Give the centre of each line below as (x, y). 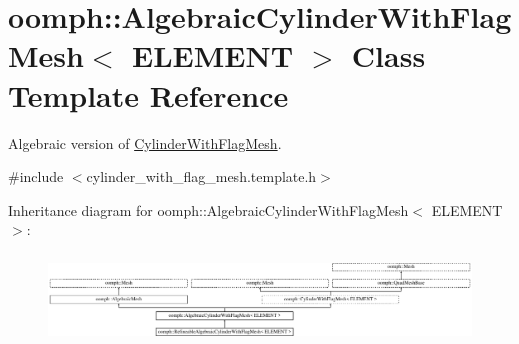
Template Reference (148, 94)
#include (36, 176)
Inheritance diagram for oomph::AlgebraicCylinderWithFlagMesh (208, 209)
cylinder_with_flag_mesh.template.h (201, 176)
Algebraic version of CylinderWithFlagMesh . (145, 142)
